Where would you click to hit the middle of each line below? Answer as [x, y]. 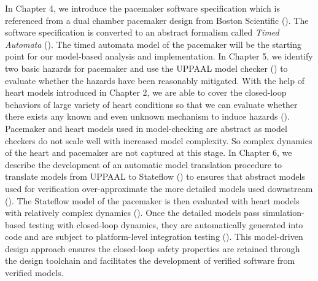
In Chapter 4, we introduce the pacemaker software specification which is [142, 8]
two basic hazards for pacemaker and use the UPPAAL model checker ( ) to [146, 68]
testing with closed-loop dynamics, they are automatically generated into [166, 224]
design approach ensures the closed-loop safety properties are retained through [153, 248]
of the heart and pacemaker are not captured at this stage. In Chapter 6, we [149, 152]
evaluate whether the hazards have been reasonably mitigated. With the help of [155, 80]
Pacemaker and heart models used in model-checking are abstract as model [146, 128]
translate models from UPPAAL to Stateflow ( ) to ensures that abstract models [155, 176]
